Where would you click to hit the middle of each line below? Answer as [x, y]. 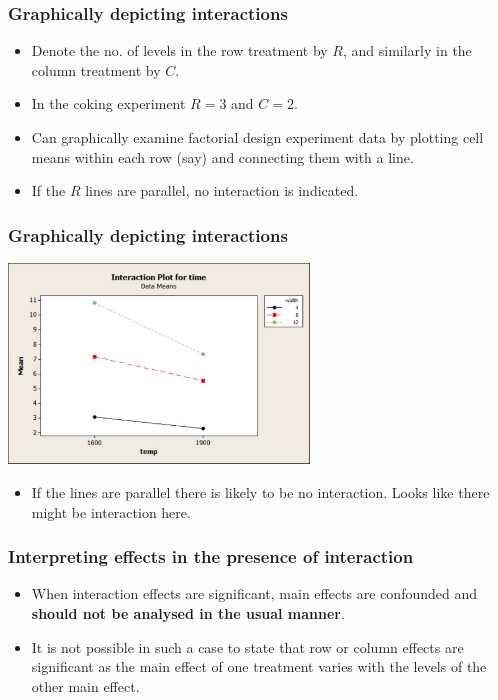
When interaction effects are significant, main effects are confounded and [254, 593]
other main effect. [85, 685]
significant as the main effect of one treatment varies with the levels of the [259, 666]
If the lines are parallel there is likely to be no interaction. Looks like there [260, 491]
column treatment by [96, 69]
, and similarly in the [407, 50]
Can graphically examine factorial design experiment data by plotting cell [257, 137]
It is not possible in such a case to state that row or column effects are [247, 646]
